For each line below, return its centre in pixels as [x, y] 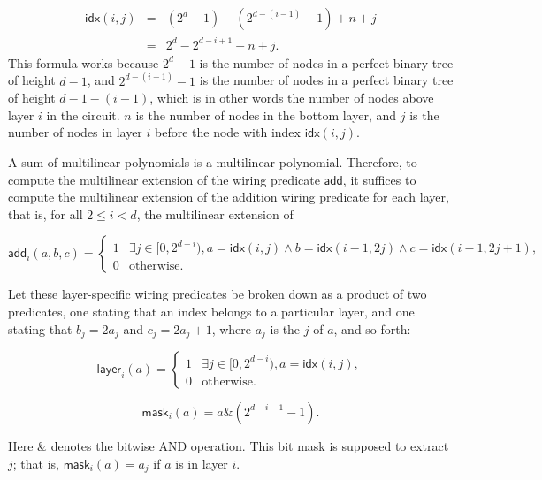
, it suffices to [379, 179]
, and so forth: [372, 328]
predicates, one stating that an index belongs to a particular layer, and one [211, 311]
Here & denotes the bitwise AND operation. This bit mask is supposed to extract [229, 445]
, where [232, 328]
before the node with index [228, 132]
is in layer [202, 463]
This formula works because [84, 62]
